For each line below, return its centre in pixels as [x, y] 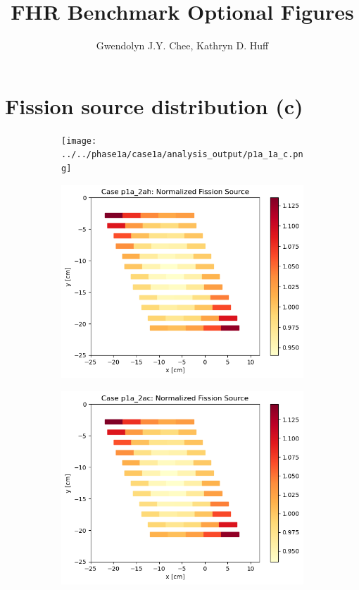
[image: [79, 141]
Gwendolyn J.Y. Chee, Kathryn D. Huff [182, 45]
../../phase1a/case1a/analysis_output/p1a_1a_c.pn [182, 155]
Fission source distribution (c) [154, 105]
